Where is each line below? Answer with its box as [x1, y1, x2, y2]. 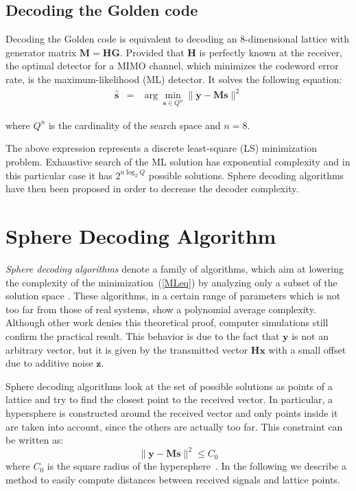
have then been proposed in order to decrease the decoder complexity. [5, 181, 299, 196]
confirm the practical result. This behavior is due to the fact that [5, 328, 280, 343]
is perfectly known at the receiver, [199, 45, 342, 59]
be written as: [5, 433, 64, 447]
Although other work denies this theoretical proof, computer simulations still [5, 315, 329, 330]
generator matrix [5, 45, 77, 59]
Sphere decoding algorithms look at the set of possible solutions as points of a [5, 378, 333, 393]
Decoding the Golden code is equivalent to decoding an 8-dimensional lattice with [5, 32, 349, 46]
